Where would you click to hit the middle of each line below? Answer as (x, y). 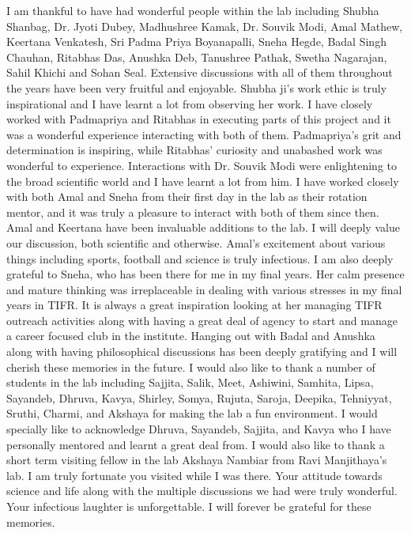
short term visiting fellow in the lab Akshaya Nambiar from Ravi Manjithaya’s (197, 460)
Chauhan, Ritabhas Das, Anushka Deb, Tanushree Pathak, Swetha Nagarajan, (197, 57)
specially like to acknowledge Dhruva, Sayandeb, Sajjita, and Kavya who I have (199, 429)
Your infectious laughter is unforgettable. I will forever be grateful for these (189, 506)
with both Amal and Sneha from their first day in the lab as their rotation (187, 197)
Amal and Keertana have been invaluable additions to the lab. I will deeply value (203, 227)
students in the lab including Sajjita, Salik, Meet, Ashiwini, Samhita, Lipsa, (190, 382)
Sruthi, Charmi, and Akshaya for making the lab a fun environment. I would (192, 413)
